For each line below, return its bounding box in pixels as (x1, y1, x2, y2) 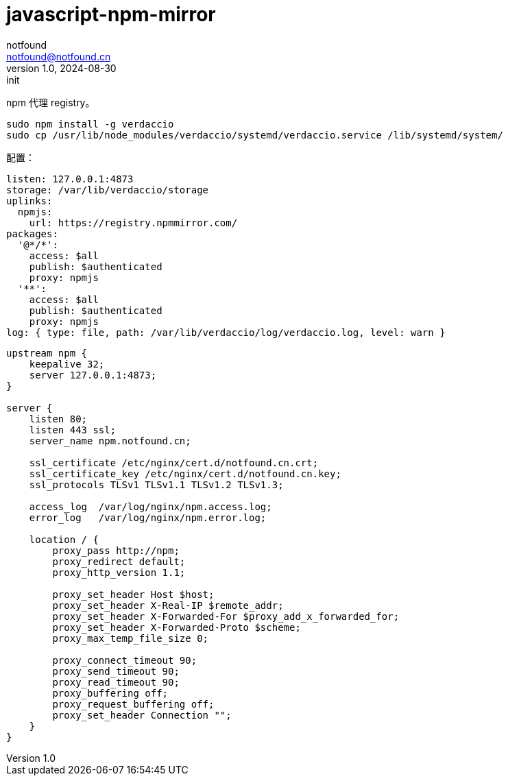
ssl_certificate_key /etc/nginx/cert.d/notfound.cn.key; (29, 468, 341, 479)
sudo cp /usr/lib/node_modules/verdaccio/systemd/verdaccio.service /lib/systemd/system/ (6, 129, 503, 141)
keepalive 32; (29, 358, 105, 370)
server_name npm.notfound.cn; (29, 435, 191, 446)
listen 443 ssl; (29, 424, 117, 435)
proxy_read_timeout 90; (52, 676, 180, 688)
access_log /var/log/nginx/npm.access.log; (29, 501, 272, 512)
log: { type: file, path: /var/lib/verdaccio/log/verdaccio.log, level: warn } (6, 326, 446, 338)
